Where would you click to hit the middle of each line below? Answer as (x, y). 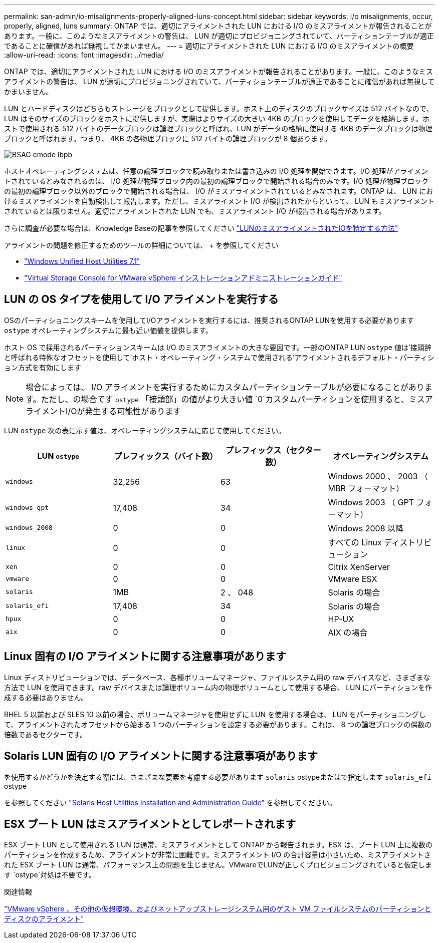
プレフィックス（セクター (273, 450)
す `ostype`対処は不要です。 (50, 875)
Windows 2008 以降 (366, 528)
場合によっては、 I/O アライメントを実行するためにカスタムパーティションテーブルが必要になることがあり (225, 387)
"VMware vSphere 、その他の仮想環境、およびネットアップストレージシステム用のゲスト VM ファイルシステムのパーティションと (218, 909)
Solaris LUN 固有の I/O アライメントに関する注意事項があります (161, 756)
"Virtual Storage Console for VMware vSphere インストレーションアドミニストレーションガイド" (183, 278)
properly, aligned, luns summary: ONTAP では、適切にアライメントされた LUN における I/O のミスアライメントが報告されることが (218, 26)
